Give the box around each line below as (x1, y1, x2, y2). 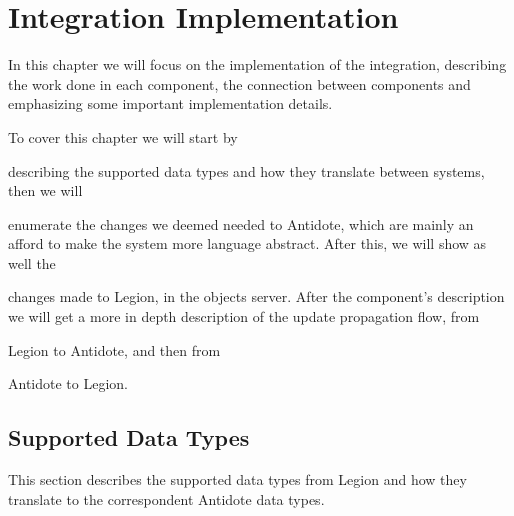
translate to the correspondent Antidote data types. (8, 488, 325, 509)
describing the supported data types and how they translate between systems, (8, 160, 485, 181)
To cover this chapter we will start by (8, 126, 238, 147)
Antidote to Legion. (8, 373, 128, 394)
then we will (8, 180, 83, 201)
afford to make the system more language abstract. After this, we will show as (8, 233, 487, 254)
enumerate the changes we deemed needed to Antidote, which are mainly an (8, 213, 474, 234)
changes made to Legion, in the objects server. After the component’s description (8, 286, 505, 307)
